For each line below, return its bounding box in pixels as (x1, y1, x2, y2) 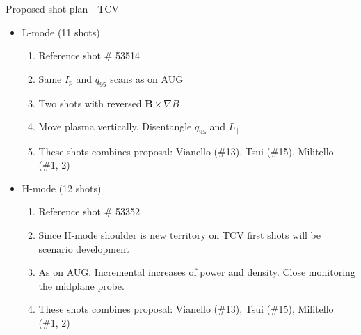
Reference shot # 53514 (38, 48, 140, 63)
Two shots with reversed (38, 95, 142, 110)
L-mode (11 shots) (22, 24, 100, 39)
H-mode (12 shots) (22, 180, 102, 195)
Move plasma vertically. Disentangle (38, 119, 192, 134)
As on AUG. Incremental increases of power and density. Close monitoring (38, 265, 355, 279)
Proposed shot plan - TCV (6, 1, 119, 15)
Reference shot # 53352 (38, 204, 140, 219)
